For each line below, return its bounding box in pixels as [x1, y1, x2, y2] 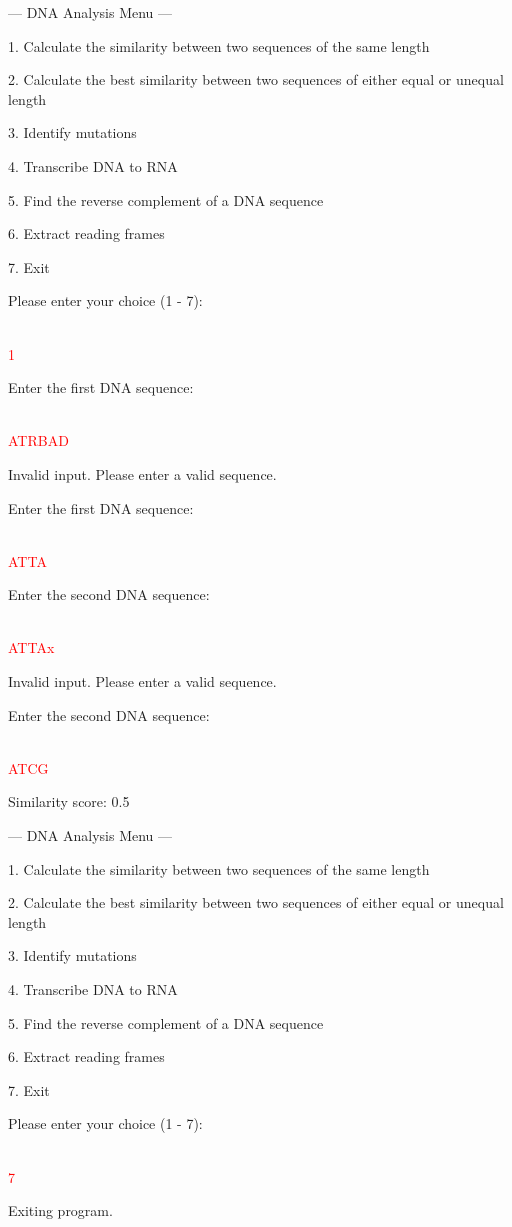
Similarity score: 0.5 [8, 791, 130, 812]
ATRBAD [8, 430, 69, 451]
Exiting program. [8, 1200, 113, 1221]
